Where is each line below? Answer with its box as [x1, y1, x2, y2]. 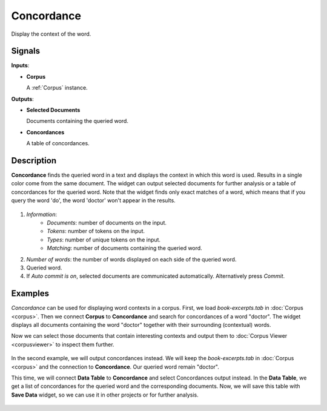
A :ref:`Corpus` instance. [26, 84, 88, 91]
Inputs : [11, 62, 30, 69]
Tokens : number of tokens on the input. [47, 228, 145, 235]
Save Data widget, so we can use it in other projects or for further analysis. [11, 391, 199, 398]
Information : [26, 211, 58, 218]
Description [11, 156, 57, 166]
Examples [11, 288, 50, 299]
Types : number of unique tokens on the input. [47, 236, 160, 243]
